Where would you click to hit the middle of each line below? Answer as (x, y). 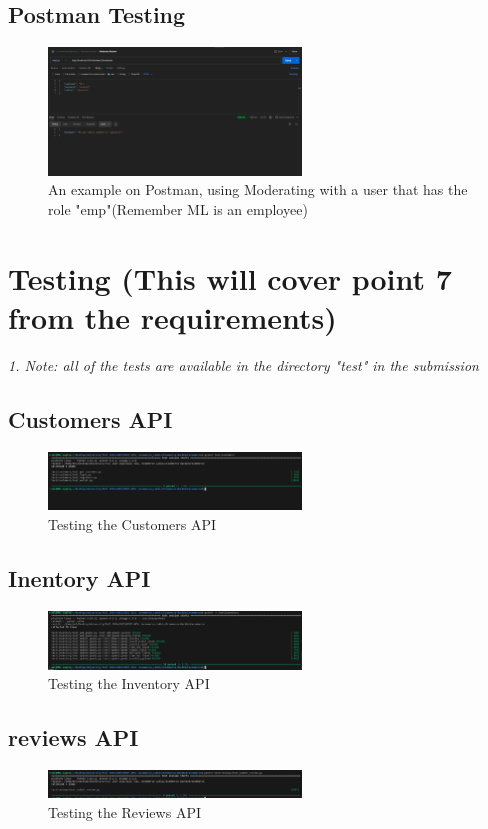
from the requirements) (172, 316)
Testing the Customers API (132, 523)
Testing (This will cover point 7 (230, 277)
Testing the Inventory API (129, 683)
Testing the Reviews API (124, 811)
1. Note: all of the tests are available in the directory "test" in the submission (243, 364)
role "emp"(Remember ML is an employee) (178, 208)
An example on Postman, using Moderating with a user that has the (258, 189)
